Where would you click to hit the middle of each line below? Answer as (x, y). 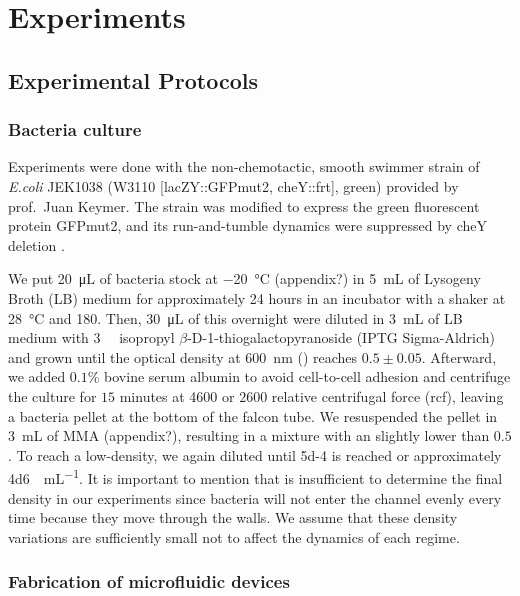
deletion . (36, 244)
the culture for (52, 395)
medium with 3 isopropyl (91, 337)
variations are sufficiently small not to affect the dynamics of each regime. (234, 536)
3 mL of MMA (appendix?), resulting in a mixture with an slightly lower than (249, 435)
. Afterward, (459, 356)
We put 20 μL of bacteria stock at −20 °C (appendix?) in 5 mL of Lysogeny (244, 278)
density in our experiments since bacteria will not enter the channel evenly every (255, 497)
